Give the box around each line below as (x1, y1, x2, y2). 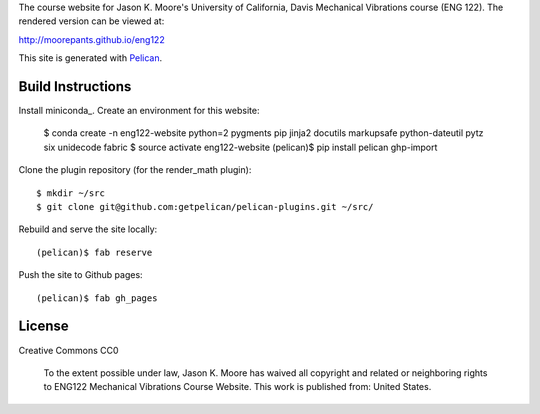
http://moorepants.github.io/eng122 (18, 33, 165, 45)
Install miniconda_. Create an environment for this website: (18, 105, 260, 117)
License (18, 318, 69, 335)
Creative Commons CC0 (18, 344, 119, 356)
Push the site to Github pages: (18, 269, 144, 281)
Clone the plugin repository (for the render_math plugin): (18, 164, 252, 176)
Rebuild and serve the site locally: (18, 223, 158, 235)
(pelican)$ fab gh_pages (36, 292, 158, 304)
